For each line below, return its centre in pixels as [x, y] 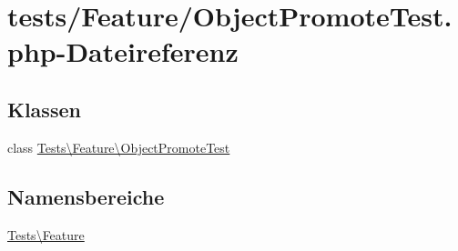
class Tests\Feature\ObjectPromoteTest [119, 147]
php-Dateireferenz [123, 51]
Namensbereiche [86, 196]
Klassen [44, 109]
